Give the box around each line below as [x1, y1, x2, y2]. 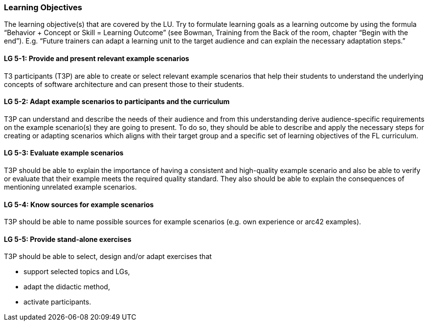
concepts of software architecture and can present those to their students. [4, 80, 244, 88]
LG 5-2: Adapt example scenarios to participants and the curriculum [4, 97, 230, 106]
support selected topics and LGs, [23, 267, 130, 276]
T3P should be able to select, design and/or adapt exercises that [4, 252, 212, 261]
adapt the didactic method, [23, 282, 110, 291]
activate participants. [23, 298, 91, 306]
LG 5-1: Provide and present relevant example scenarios [4, 54, 189, 63]
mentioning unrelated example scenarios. [4, 183, 137, 192]
